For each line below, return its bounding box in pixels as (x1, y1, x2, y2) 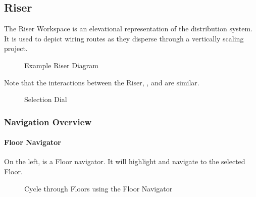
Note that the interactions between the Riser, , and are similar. (4, 77, 199, 87)
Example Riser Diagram (24, 60, 98, 70)
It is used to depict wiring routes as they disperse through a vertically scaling (4, 33, 244, 43)
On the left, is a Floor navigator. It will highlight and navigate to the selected (4, 156, 245, 167)
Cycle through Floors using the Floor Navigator (24, 183, 173, 193)
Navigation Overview (4, 115, 91, 128)
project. (4, 43, 28, 54)
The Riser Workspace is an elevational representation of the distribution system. (4, 23, 253, 34)
